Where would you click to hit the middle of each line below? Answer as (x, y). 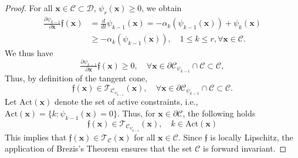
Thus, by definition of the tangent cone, (76, 78)
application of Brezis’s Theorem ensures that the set (99, 148)
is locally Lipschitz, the (252, 137)
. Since (190, 137)
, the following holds (219, 113)
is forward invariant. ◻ (245, 148)
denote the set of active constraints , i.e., (126, 102)
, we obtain (162, 8)
